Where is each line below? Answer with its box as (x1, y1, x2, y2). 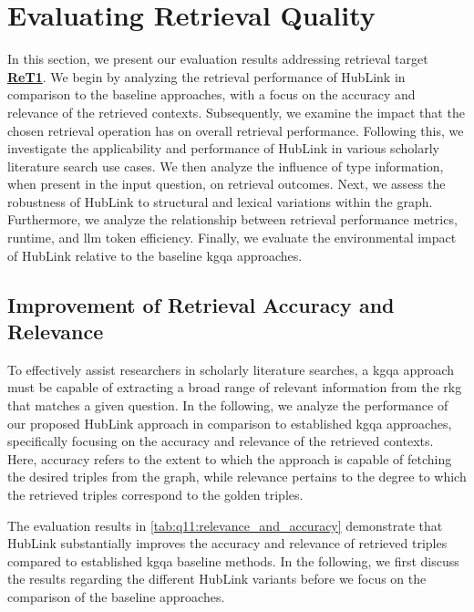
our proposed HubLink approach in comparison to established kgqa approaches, (7, 413, 452, 432)
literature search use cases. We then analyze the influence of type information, (7, 156, 444, 175)
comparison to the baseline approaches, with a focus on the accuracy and (7, 85, 416, 104)
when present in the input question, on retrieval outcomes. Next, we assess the (7, 174, 446, 193)
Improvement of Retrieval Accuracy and (7, 290, 395, 318)
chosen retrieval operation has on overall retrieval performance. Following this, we (7, 120, 464, 140)
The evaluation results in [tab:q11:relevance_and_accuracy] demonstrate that (7, 515, 443, 534)
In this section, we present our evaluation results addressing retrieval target (7, 49, 428, 68)
